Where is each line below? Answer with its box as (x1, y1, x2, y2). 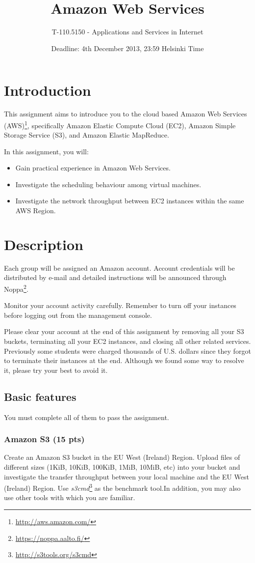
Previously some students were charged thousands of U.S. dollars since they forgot (4, 345, 251, 356)
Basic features (4, 389, 76, 404)
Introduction (4, 80, 91, 100)
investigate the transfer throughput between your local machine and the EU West (4, 471, 249, 481)
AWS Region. (15, 205, 56, 216)
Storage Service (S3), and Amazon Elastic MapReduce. (4, 130, 169, 140)
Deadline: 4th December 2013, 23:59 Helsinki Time (51, 43, 204, 53)
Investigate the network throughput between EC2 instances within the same (15, 196, 244, 206)
